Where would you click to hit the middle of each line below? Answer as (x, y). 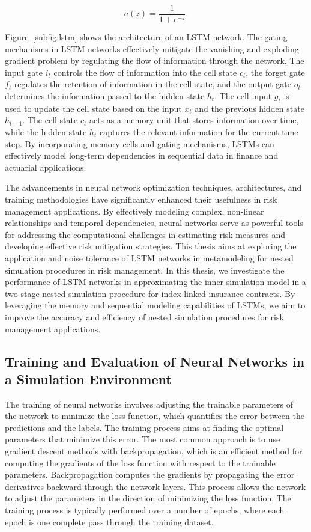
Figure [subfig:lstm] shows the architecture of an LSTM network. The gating (146, 37)
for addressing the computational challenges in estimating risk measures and (145, 234)
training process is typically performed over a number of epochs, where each (145, 510)
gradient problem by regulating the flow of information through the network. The (155, 60)
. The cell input (243, 96)
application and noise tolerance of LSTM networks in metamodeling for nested (149, 258)
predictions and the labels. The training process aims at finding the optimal (144, 427)
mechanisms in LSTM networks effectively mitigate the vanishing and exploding (152, 48)
